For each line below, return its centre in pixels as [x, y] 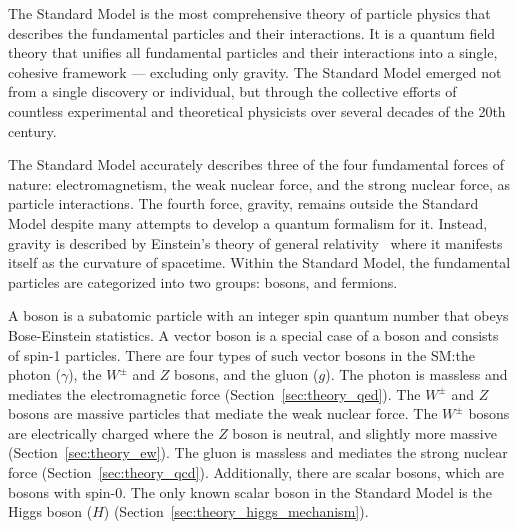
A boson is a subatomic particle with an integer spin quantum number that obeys [258, 315]
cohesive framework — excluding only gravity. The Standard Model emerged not [255, 71]
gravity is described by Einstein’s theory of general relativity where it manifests [255, 242]
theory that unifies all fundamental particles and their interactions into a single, [253, 52]
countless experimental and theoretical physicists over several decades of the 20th [257, 110]
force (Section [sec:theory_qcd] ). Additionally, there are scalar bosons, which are [256, 472]
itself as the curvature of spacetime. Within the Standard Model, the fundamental [259, 262]
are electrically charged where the [111, 432]
